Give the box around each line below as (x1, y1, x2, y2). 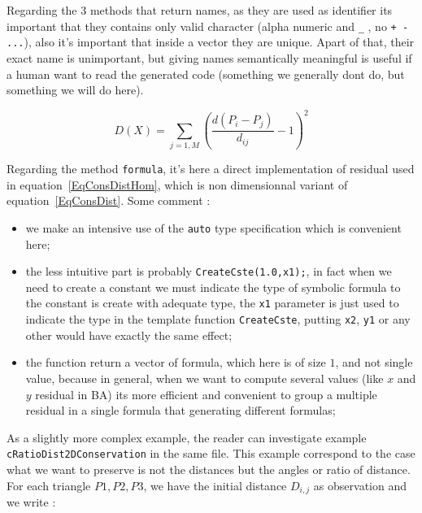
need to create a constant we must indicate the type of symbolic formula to (25, 278, 401, 295)
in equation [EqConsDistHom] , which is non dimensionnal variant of (7, 176, 348, 193)
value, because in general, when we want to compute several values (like (25, 369, 384, 386)
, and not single (335, 354, 413, 371)
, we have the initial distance (143, 476, 287, 493)
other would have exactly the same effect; (25, 326, 233, 343)
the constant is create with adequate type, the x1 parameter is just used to (25, 294, 399, 311)
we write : (7, 493, 56, 511)
